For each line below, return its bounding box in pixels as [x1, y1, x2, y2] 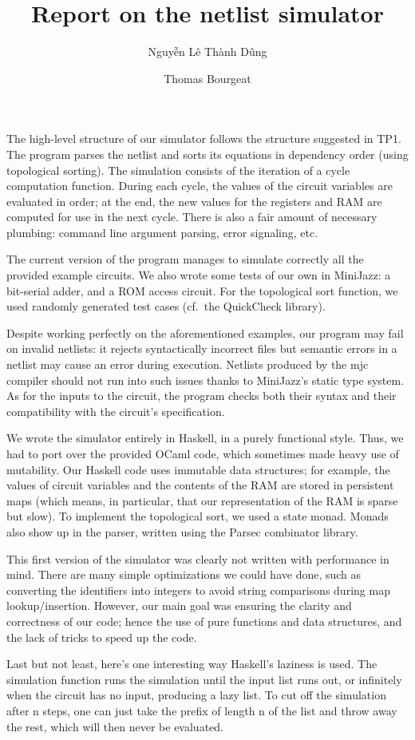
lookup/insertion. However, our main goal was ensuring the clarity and [6, 597, 352, 614]
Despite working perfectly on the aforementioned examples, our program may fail [6, 324, 404, 341]
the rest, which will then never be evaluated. [6, 718, 223, 734]
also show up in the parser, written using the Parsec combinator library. [6, 523, 358, 540]
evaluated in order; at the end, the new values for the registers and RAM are [6, 192, 382, 209]
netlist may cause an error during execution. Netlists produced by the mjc [6, 356, 369, 373]
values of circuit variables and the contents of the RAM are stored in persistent [6, 477, 394, 493]
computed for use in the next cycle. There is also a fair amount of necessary [6, 208, 377, 225]
